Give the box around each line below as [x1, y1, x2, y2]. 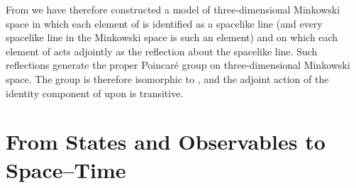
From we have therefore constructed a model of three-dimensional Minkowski [6, 2, 340, 16]
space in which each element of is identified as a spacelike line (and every [6, 16, 323, 31]
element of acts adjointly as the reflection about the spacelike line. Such [6, 43, 318, 58]
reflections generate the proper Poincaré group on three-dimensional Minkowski [6, 57, 350, 72]
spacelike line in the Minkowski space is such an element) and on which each [6, 30, 338, 45]
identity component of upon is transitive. [6, 85, 184, 100]
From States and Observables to [6, 127, 326, 156]
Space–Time [6, 155, 126, 184]
